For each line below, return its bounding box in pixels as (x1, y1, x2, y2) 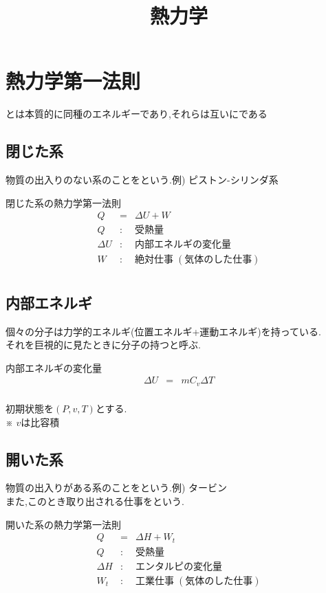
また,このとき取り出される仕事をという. (6, 493, 184, 508)
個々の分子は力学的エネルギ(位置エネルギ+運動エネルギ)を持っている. (6, 324, 321, 338)
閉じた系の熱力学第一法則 (6, 195, 121, 210)
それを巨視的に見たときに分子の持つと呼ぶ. (6, 337, 201, 352)
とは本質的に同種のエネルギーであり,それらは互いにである (6, 107, 268, 121)
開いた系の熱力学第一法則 (6, 517, 121, 531)
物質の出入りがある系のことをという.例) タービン (6, 480, 227, 495)
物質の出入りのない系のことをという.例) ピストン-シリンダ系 (6, 172, 279, 187)
